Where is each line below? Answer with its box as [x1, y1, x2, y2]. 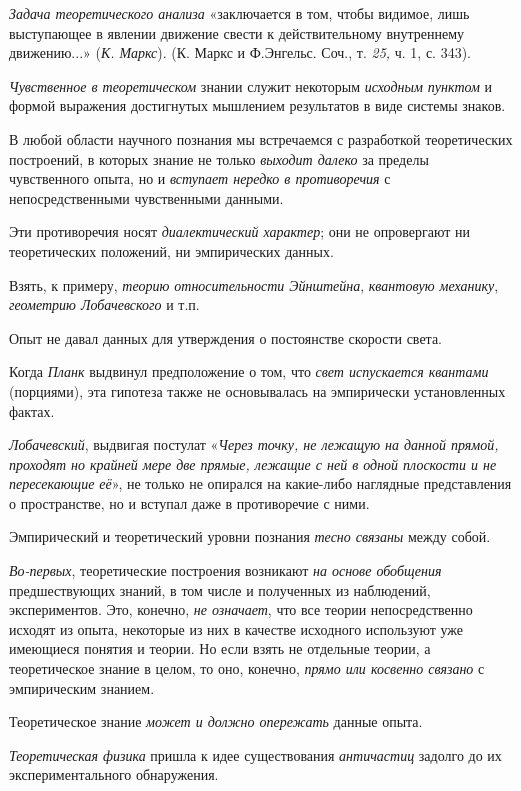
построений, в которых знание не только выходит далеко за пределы [9, 148, 429, 169]
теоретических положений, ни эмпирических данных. [9, 240, 334, 261]
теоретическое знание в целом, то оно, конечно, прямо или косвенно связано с [9, 658, 485, 679]
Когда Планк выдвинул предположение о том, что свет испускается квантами [9, 361, 489, 382]
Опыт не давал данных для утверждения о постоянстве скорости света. [9, 327, 443, 348]
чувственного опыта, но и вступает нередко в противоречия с [9, 168, 391, 189]
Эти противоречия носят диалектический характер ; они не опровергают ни [9, 221, 470, 242]
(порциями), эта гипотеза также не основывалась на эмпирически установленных [9, 380, 506, 401]
